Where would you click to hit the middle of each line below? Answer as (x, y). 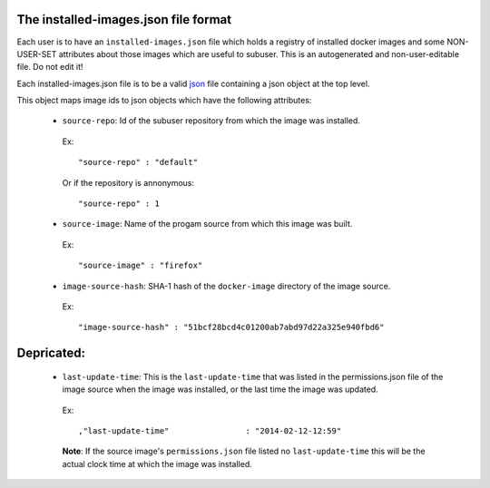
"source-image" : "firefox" (141, 266)
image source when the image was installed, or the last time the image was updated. (220, 389)
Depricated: (51, 353)
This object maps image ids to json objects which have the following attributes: (164, 101)
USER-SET (37, 54)
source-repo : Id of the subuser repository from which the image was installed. (211, 121)
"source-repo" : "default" (138, 162)
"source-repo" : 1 (119, 204)
